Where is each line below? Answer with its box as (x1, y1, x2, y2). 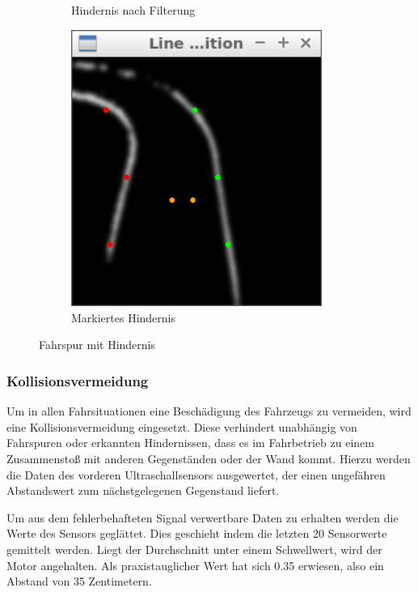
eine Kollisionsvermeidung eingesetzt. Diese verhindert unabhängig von (6, 418, 357, 435)
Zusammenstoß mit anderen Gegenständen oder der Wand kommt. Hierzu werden (6, 449, 411, 466)
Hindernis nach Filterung (71, 2, 196, 18)
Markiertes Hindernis (71, 309, 176, 326)
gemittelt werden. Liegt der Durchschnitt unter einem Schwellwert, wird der (6, 540, 382, 557)
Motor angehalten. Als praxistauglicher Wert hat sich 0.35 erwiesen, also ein (6, 556, 384, 573)
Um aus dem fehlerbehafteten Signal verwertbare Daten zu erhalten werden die (6, 509, 399, 526)
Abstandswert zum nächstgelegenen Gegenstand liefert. (6, 482, 280, 499)
